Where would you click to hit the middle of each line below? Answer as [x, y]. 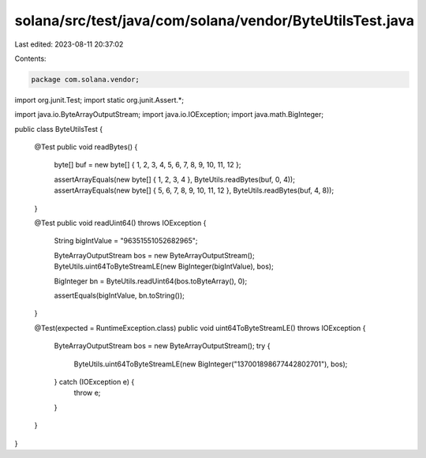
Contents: [30, 58]
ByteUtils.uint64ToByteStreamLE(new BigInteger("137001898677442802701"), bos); [211, 364]
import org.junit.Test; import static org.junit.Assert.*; [99, 99]
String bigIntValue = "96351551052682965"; [126, 241]
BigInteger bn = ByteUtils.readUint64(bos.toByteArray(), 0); [151, 281]
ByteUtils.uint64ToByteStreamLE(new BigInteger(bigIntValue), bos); [164, 267]
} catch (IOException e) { [94, 381]
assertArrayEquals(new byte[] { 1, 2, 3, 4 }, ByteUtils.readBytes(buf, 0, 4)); [175, 179]
